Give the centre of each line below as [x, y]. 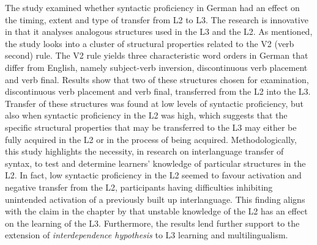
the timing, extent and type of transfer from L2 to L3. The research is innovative [157, 19]
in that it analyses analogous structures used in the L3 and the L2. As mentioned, [159, 31]
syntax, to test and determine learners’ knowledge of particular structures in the [155, 163]
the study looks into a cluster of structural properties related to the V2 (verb [150, 43]
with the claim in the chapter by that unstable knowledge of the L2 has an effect [156, 211]
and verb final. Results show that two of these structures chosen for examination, [157, 79]
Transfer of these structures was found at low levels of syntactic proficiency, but [154, 103]
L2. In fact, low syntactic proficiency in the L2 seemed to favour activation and [153, 175]
